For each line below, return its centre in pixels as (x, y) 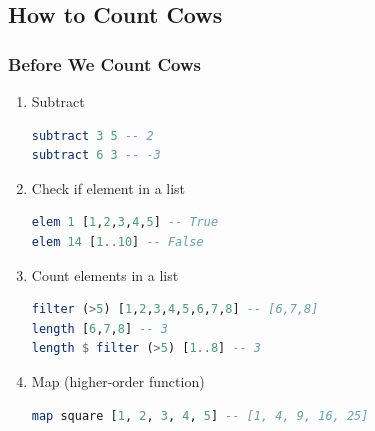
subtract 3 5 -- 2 (92, 135)
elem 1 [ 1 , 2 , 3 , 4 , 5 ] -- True (125, 222)
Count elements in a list (105, 274)
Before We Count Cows (105, 63)
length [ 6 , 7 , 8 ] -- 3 (99, 328)
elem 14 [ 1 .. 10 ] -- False (117, 241)
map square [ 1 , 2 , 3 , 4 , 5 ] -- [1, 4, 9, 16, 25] (200, 415)
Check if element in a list (108, 187)
